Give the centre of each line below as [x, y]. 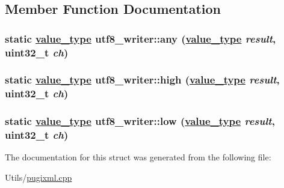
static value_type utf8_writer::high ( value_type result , [142, 80]
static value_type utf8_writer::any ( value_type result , [140, 38]
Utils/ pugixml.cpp [39, 177]
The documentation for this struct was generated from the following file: [138, 157]
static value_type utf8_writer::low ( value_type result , [140, 121]
